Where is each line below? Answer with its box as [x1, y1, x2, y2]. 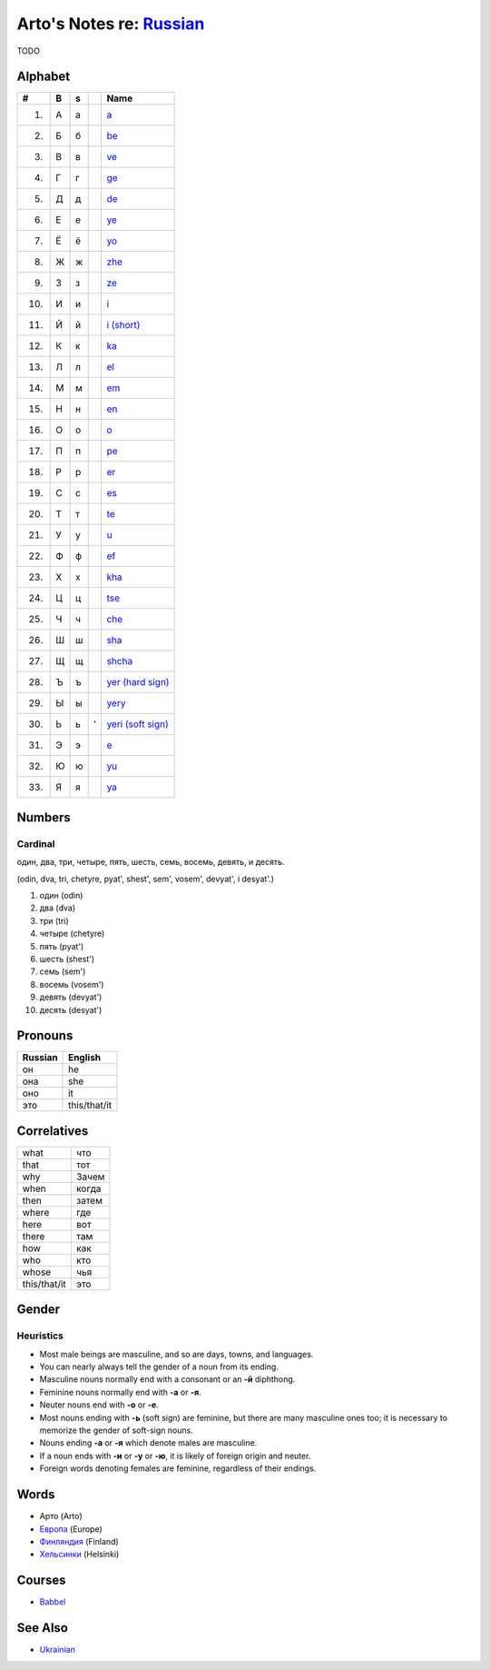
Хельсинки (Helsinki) [39, 1549, 120, 1560]
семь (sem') [39, 966, 86, 977]
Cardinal [16, 837, 55, 850]
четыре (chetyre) [39, 928, 105, 939]
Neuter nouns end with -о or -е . [39, 1399, 159, 1410]
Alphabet [16, 69, 71, 84]
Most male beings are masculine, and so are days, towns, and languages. [39, 1348, 314, 1359]
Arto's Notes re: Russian [16, 14, 205, 34]
